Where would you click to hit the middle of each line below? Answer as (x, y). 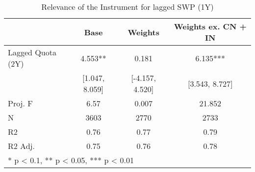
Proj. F (20, 103)
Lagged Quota (32, 52)
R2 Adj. (21, 146)
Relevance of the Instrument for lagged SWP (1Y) (127, 7)
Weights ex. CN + (210, 26)
